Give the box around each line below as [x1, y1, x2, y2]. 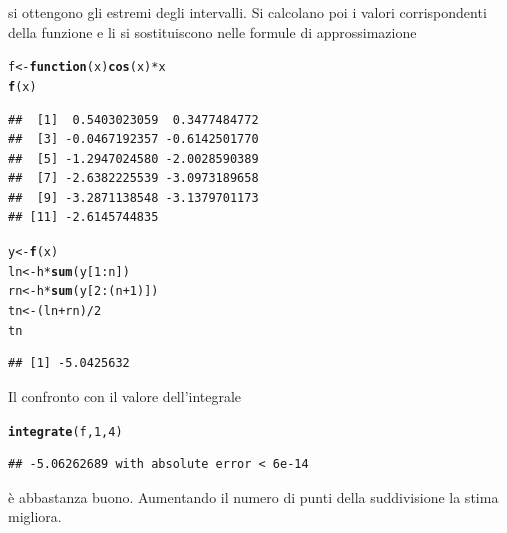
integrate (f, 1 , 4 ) [8, 424, 123, 439]
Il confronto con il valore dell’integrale [8, 385, 242, 406]
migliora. [8, 506, 62, 527]
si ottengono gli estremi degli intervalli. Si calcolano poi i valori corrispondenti [8, 2, 487, 22]
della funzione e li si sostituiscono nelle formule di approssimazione [8, 21, 417, 42]
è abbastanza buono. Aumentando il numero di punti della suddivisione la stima [8, 486, 499, 507]
